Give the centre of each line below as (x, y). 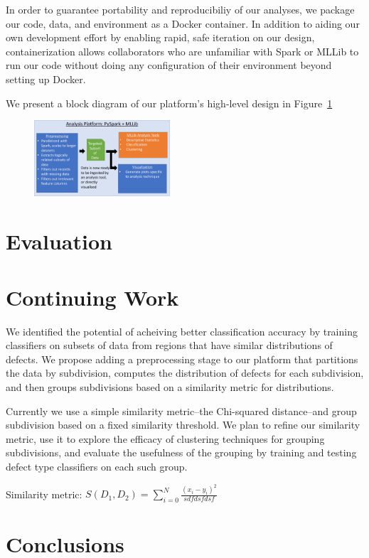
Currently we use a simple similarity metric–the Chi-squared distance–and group (181, 411)
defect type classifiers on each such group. (97, 466)
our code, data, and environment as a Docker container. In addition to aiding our (183, 23)
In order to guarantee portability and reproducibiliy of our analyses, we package (180, 9)
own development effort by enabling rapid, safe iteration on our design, (160, 37)
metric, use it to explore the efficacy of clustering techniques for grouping (165, 438)
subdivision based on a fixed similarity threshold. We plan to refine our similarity (183, 425)
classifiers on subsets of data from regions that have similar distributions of (169, 345)
